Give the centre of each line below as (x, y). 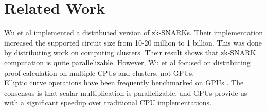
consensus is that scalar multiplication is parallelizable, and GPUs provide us (126, 92)
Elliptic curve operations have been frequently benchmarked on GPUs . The (124, 83)
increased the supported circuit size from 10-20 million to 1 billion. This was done (133, 42)
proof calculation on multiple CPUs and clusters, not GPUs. (99, 72)
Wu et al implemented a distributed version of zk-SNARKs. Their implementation (133, 32)
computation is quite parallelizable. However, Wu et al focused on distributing (127, 62)
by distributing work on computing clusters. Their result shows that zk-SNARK (130, 52)
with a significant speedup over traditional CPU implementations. (108, 103)
